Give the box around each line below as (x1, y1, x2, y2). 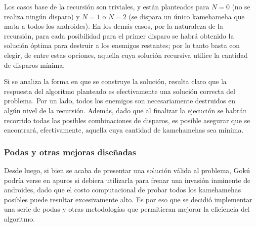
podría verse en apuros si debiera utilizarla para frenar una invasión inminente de (4, 175, 251, 185)
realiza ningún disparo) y (4, 11, 80, 21)
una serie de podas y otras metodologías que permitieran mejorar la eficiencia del (4, 204, 250, 214)
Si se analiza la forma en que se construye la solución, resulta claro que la (4, 76, 227, 87)
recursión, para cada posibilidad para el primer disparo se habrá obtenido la (4, 30, 234, 41)
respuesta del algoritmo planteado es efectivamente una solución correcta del (4, 86, 235, 96)
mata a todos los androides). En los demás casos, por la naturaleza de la (4, 21, 223, 31)
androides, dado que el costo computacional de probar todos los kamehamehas (4, 184, 241, 195)
